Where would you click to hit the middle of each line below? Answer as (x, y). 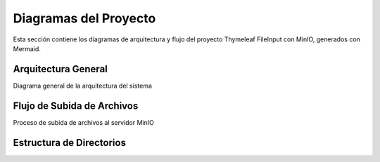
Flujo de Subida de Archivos (76, 106)
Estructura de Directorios (70, 143)
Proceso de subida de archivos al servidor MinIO (83, 122)
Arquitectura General (61, 69)
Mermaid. (27, 48)
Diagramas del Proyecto (84, 18)
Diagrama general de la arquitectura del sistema (83, 86)
